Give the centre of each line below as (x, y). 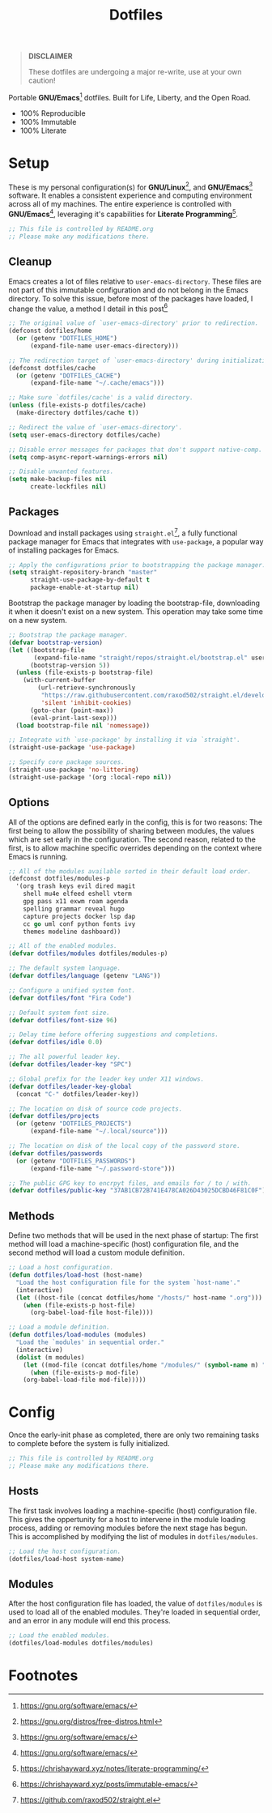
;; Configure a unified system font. (72, 990)
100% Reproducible (53, 113)
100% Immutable (48, 122)
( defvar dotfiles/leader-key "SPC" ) (70, 1064)
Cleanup (30, 262)
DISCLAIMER (50, 56)
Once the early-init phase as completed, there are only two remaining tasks (134, 1435)
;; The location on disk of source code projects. (96, 1109)
